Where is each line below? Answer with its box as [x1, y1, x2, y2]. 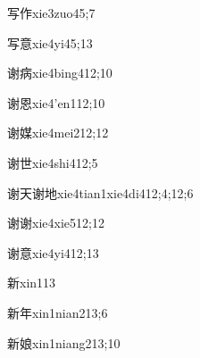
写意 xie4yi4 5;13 [7, 33, 93, 52]
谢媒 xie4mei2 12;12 [7, 123, 109, 142]
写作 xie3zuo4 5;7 [7, 4, 96, 21]
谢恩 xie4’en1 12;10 [7, 93, 105, 112]
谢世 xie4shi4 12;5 [7, 153, 98, 171]
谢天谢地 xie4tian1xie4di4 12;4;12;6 [7, 183, 194, 202]
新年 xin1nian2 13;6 [7, 303, 108, 321]
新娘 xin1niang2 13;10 [7, 333, 121, 352]
